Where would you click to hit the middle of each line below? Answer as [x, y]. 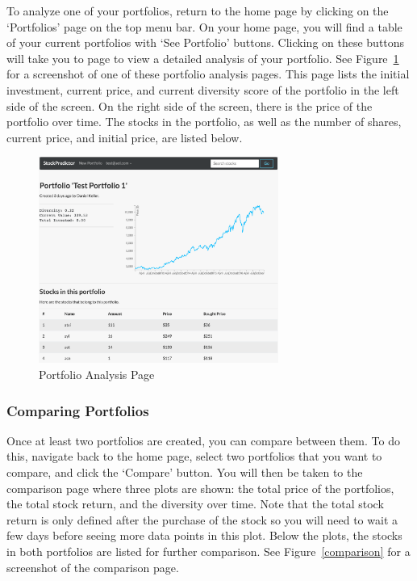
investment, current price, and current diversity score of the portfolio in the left [203, 89]
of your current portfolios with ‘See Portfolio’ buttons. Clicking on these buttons [206, 42]
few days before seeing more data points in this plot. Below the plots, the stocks [204, 535]
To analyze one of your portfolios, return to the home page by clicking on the [198, 11]
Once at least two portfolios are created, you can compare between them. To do [203, 440]
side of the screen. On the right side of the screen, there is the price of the [190, 105]
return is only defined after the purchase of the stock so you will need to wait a [202, 519]
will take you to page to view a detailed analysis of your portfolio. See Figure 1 [203, 58]
